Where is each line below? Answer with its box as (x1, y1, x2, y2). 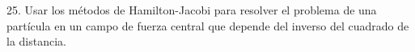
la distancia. (6, 33, 66, 50)
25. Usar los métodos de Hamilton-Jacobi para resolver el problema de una (6, 2, 377, 18)
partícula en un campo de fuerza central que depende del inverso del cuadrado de (6, 17, 409, 34)
